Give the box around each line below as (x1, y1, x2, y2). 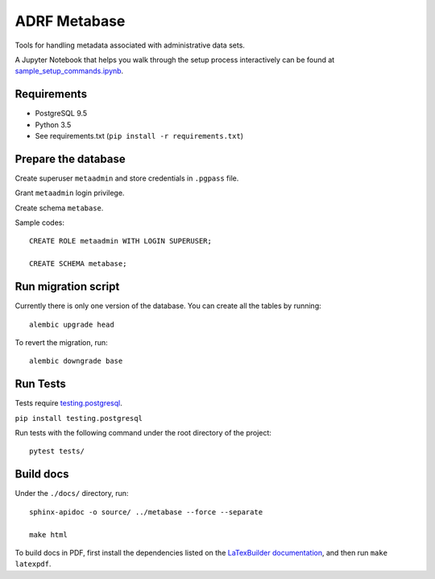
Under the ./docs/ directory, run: (14, 489, 129, 498)
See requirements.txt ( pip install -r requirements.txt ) (35, 131, 243, 141)
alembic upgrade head (29, 319, 114, 329)
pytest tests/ (29, 447, 85, 456)
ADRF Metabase (14, 12, 126, 30)
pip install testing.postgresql (14, 414, 143, 423)
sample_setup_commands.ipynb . (14, 66, 124, 76)
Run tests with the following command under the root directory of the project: (14, 428, 271, 438)
